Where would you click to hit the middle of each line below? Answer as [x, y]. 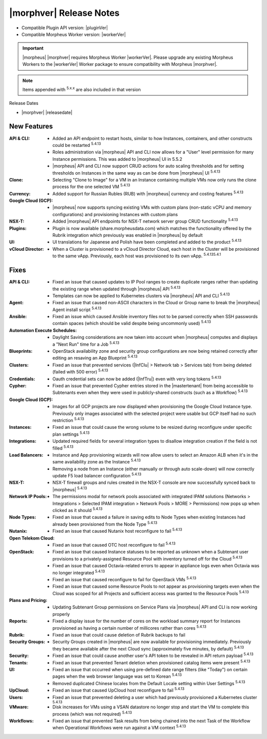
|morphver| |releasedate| [47, 112]
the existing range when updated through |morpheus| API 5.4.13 [116, 288]
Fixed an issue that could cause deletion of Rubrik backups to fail [119, 635]
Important [33, 48]
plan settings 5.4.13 [71, 434]
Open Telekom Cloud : [32, 538]
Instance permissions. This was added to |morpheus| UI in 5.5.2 [117, 159]
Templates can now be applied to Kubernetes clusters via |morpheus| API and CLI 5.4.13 [141, 295]
